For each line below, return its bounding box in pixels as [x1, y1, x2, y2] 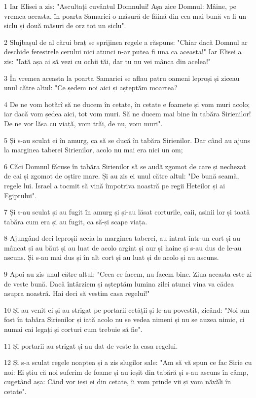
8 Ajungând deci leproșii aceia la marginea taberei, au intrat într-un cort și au [4, 233, 241, 243]
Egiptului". [4, 190, 37, 200]
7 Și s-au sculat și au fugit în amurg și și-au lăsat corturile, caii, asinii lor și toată [4, 207, 250, 217]
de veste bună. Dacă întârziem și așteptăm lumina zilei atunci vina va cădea [4, 278, 234, 289]
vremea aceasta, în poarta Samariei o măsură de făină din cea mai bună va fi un [4, 10, 247, 21]
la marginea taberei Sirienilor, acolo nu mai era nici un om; [4, 145, 183, 155]
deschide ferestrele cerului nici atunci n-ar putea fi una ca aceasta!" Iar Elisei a [4, 46, 242, 57]
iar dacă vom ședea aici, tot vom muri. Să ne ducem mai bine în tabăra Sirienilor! [4, 109, 251, 119]
